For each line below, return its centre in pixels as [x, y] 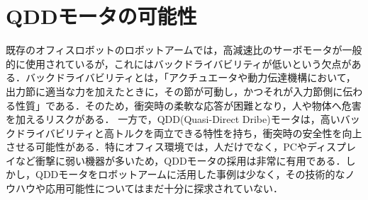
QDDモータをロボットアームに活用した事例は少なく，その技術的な [190, 174]
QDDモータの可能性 [101, 16]
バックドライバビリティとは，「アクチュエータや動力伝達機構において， [190, 77]
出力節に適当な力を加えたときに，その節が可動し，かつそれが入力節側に [174, 91]
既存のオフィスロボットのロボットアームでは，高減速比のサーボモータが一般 [184, 50]
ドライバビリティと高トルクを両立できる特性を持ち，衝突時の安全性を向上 [189, 133]
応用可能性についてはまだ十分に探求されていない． [164, 188]
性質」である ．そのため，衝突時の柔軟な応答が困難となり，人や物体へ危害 [188, 105]
